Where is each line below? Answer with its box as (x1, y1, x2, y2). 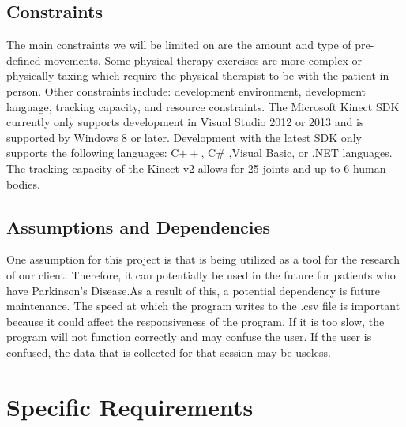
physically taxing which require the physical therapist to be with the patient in (6, 67, 389, 84)
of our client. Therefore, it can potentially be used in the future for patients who (6, 266, 396, 283)
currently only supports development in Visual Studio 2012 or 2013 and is (6, 114, 364, 130)
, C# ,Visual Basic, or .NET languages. (201, 144, 393, 161)
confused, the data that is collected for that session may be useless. (6, 343, 331, 360)
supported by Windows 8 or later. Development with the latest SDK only (6, 129, 362, 145)
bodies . (6, 175, 40, 192)
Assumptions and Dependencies (6, 214, 271, 238)
